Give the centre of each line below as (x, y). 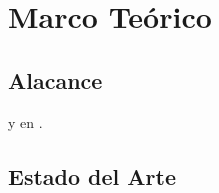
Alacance (55, 79)
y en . (25, 121)
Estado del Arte (92, 175)
